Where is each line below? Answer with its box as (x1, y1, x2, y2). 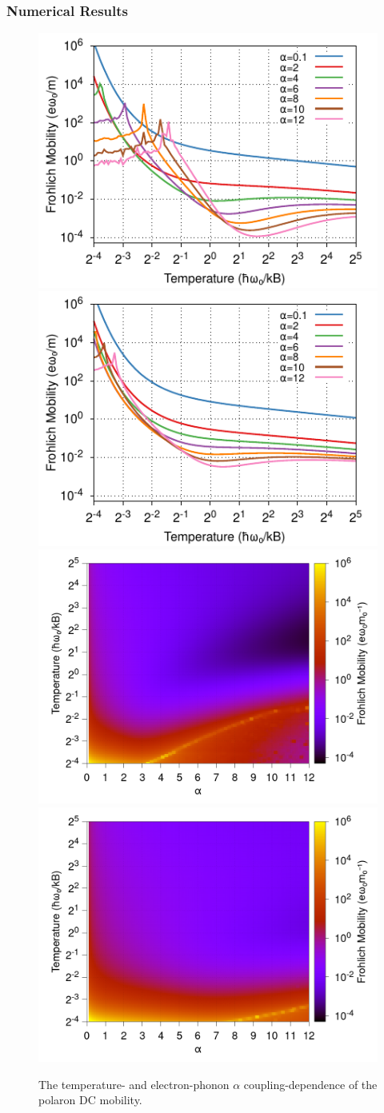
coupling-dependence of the (243, 1075, 378, 1092)
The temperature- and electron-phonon (38, 1075, 230, 1092)
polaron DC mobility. (38, 1091, 142, 1108)
